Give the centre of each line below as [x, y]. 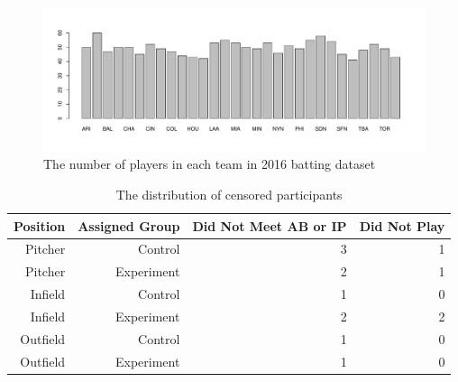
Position [40, 225]
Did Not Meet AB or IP [270, 225]
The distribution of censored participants [229, 195]
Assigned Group [129, 225]
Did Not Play [402, 225]
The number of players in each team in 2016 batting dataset [210, 164]
